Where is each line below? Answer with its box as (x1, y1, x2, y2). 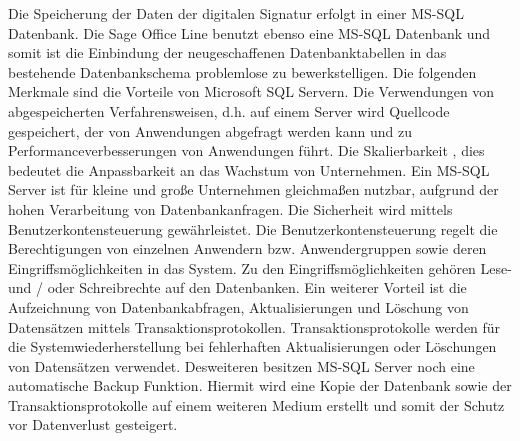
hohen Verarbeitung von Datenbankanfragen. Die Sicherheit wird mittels (8, 198, 453, 219)
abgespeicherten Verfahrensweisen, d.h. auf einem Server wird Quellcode (8, 100, 450, 121)
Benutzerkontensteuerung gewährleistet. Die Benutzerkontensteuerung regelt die (8, 218, 498, 239)
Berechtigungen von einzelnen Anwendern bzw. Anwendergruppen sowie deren (8, 238, 487, 259)
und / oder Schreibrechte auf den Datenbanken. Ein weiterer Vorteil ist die (8, 277, 467, 298)
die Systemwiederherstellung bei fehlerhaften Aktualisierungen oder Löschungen (8, 336, 497, 357)
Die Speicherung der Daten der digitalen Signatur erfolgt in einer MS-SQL (8, 3, 464, 23)
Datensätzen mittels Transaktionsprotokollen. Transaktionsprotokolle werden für (8, 316, 501, 337)
